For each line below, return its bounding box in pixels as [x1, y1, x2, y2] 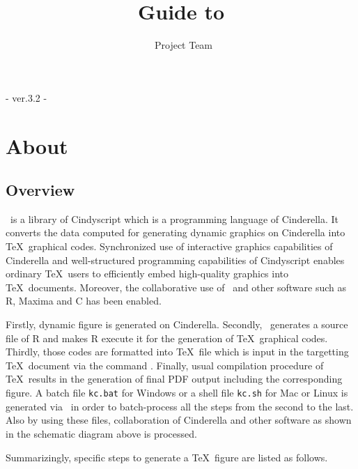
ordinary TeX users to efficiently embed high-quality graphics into [6, 266, 289, 281]
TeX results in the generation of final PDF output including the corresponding [6, 371, 343, 386]
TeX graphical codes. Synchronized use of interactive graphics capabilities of [6, 239, 333, 254]
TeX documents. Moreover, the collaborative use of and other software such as [6, 279, 346, 294]
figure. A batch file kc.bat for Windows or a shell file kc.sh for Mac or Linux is [6, 385, 348, 400]
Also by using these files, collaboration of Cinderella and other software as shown [6, 413, 352, 427]
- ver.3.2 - [6, 90, 47, 105]
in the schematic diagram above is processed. [6, 426, 197, 440]
